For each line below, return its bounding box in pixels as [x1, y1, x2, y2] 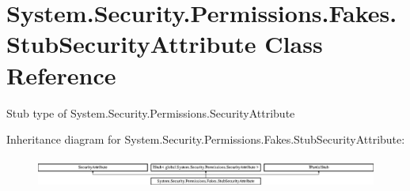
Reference [6, 58, 116, 91]
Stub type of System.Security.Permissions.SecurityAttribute [6, 104, 295, 121]
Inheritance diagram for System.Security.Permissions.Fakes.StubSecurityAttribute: [6, 131, 405, 148]
